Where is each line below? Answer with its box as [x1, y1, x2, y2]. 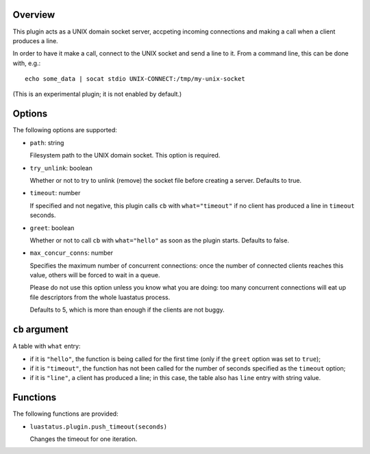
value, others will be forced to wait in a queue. [29, 271, 160, 279]
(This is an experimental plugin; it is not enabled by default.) [12, 90, 182, 99]
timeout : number [29, 189, 81, 197]
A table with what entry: [12, 342, 81, 351]
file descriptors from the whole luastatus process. [29, 293, 171, 301]
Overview [12, 9, 56, 21]
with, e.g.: [12, 59, 41, 67]
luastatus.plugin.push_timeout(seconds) [29, 423, 168, 431]
